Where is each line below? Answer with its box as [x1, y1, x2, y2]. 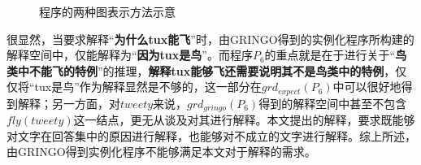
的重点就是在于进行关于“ [264, 46, 396, 63]
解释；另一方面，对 [17, 94, 120, 111]
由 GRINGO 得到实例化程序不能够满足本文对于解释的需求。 [7, 143, 316, 160]
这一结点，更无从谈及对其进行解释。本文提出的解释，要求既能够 [73, 111, 415, 128]
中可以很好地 [332, 78, 401, 95]
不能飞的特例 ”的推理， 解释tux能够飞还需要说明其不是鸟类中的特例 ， [28, 62, 396, 79]
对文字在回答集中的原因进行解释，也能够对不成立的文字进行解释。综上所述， [7, 127, 416, 144]
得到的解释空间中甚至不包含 [258, 94, 407, 111]
